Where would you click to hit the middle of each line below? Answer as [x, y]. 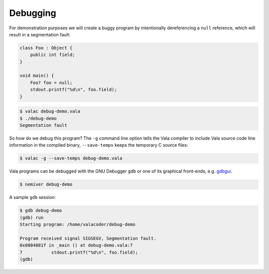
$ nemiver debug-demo [46, 184]
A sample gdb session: [32, 197]
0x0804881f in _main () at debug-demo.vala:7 [76, 245]
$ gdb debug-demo [41, 211]
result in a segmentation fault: [40, 34]
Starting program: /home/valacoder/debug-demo [77, 225]
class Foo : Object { [46, 48]
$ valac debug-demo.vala [50, 111]
